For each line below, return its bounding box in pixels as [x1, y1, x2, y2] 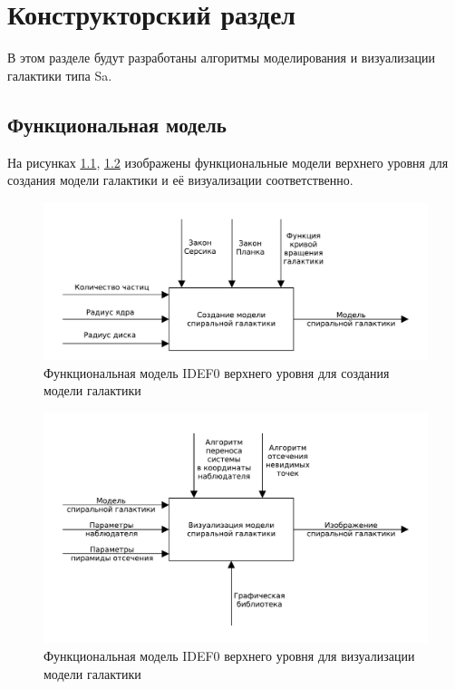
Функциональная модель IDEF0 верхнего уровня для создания [44, 363, 390, 382]
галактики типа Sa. [7, 65, 112, 84]
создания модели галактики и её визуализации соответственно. [7, 170, 353, 189]
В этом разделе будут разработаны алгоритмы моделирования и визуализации [7, 48, 436, 67]
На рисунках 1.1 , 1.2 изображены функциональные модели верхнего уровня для [7, 152, 449, 171]
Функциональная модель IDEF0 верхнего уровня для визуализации [44, 646, 415, 665]
